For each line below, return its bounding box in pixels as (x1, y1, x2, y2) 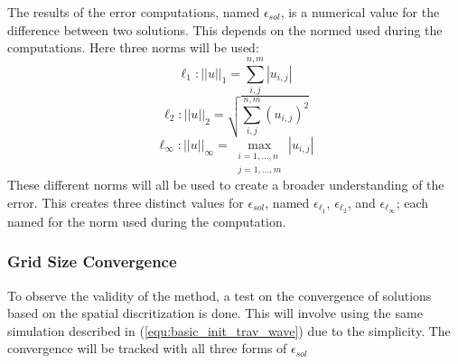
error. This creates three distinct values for (7, 192, 244, 211)
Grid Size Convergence (7, 250, 177, 273)
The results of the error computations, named (7, 3, 260, 21)
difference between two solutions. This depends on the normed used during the (7, 20, 443, 39)
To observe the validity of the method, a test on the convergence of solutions (7, 285, 432, 304)
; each (396, 192, 429, 211)
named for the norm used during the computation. (7, 211, 286, 230)
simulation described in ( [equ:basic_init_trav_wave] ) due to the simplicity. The (7, 321, 451, 340)
